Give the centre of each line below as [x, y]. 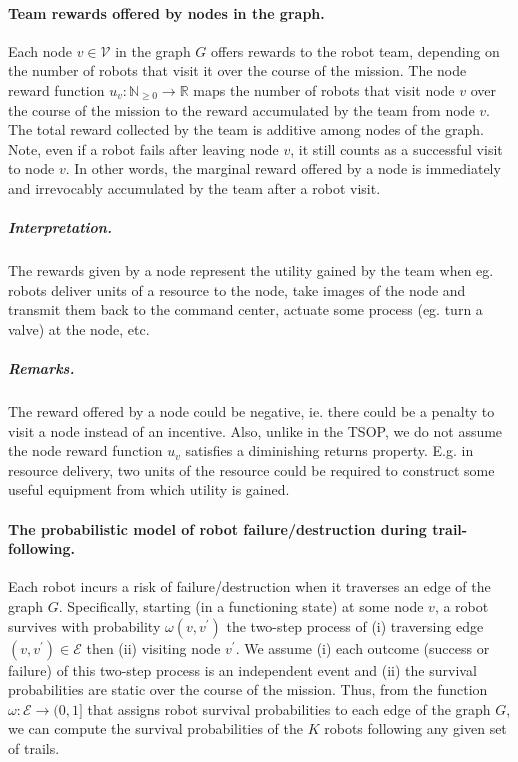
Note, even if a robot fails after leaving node [143, 148]
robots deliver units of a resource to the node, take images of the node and [237, 289]
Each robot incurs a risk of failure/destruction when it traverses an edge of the [249, 586]
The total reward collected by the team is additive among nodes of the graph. [246, 129]
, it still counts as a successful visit [396, 148]
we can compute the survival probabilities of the [156, 728]
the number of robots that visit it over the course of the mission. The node [237, 70]
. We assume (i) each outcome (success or [362, 647]
